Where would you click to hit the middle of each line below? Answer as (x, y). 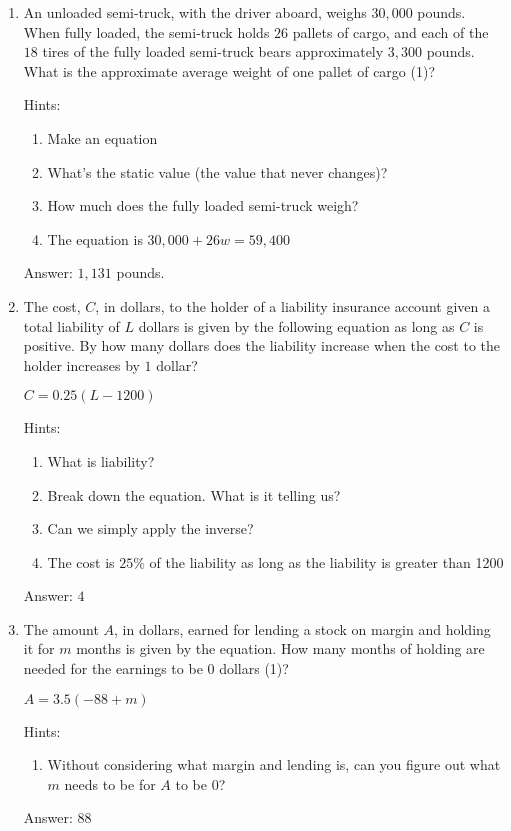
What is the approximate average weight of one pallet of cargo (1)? (229, 70)
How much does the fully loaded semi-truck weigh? (203, 205)
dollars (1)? (254, 668)
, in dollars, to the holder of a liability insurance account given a (292, 305)
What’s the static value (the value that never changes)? (217, 171)
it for (39, 648)
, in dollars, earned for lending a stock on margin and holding (302, 628)
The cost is (81, 561)
